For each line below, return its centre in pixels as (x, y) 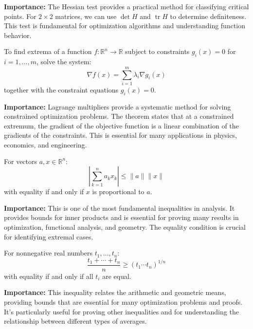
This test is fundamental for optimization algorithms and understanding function (125, 26)
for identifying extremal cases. (49, 236)
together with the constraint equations (61, 89)
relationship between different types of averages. (75, 321)
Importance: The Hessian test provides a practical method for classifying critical (126, 6)
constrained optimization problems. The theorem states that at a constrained (119, 116)
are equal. (117, 276)
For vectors (21, 161)
